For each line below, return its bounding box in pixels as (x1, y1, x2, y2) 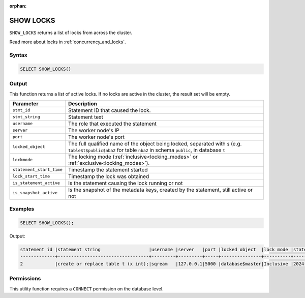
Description (68, 100, 98, 107)
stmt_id (12, 107, 30, 113)
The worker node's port (68, 133, 125, 140)
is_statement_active (12, 181, 60, 186)
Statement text (68, 113, 104, 121)
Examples (9, 205, 35, 213)
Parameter (12, 100, 39, 107)
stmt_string (12, 114, 40, 120)
